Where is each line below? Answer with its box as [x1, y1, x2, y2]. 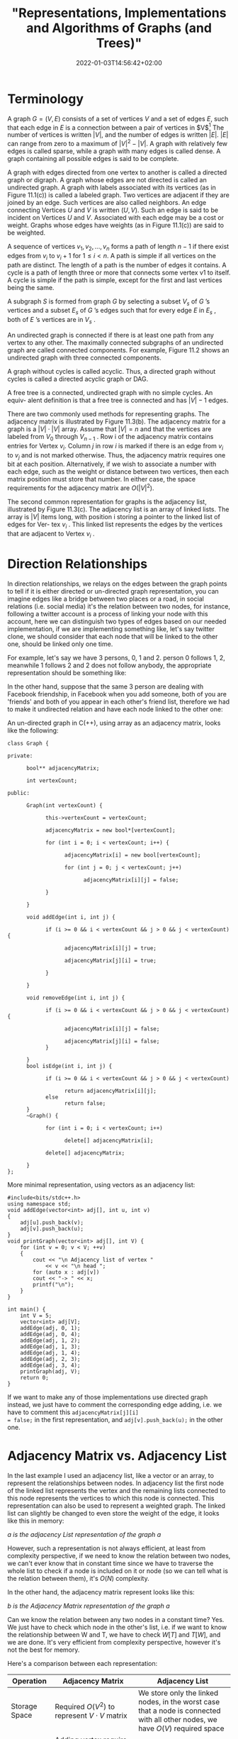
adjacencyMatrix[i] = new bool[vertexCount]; [64, 851, 201, 859]
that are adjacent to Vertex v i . [7, 529, 95, 540]
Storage [11, 1701, 38, 1711]
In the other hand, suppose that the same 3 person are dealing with [7, 682, 204, 691]
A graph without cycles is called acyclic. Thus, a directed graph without [7, 367, 216, 375]
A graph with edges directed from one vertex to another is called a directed [7, 168, 227, 177]
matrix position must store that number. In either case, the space [7, 475, 196, 484]
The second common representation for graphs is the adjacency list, [7, 498, 207, 506]
